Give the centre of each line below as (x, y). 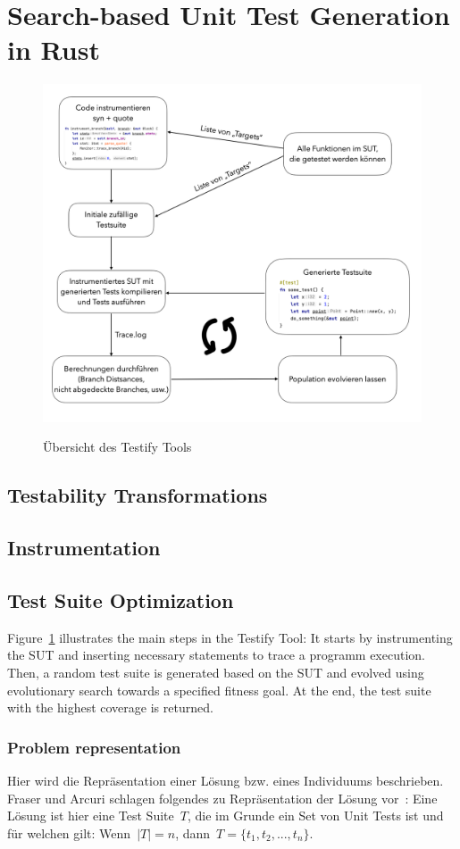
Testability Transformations (138, 495)
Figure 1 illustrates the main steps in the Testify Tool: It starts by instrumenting (230, 637)
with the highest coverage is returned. (110, 707)
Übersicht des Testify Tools (117, 447)
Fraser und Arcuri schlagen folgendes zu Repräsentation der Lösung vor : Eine (222, 798)
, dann (193, 832)
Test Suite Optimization (121, 599)
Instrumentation (84, 548)
